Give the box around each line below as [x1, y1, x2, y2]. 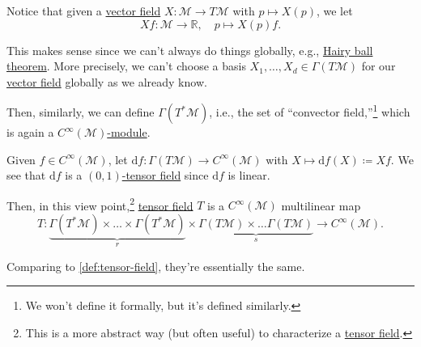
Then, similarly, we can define [6, 104, 155, 121]
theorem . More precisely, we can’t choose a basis [6, 57, 246, 74]
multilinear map [281, 197, 361, 214]
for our [361, 57, 396, 74]
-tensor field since [121, 167, 209, 184]
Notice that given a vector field [6, 2, 161, 19]
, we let [316, 2, 353, 19]
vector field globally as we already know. [6, 73, 207, 90]
